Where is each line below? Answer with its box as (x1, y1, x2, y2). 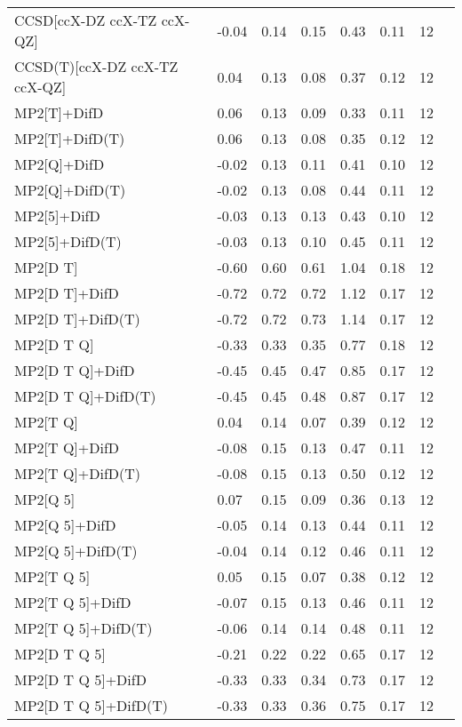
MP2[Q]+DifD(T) (14, 180, 126, 200)
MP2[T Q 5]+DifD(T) (14, 618, 153, 638)
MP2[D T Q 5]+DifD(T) (14, 695, 168, 715)
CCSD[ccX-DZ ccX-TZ (14, 10, 157, 30)
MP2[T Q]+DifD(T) (14, 463, 141, 483)
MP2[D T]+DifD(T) (14, 308, 140, 329)
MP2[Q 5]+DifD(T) (14, 540, 138, 561)
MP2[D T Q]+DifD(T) (14, 386, 156, 406)
